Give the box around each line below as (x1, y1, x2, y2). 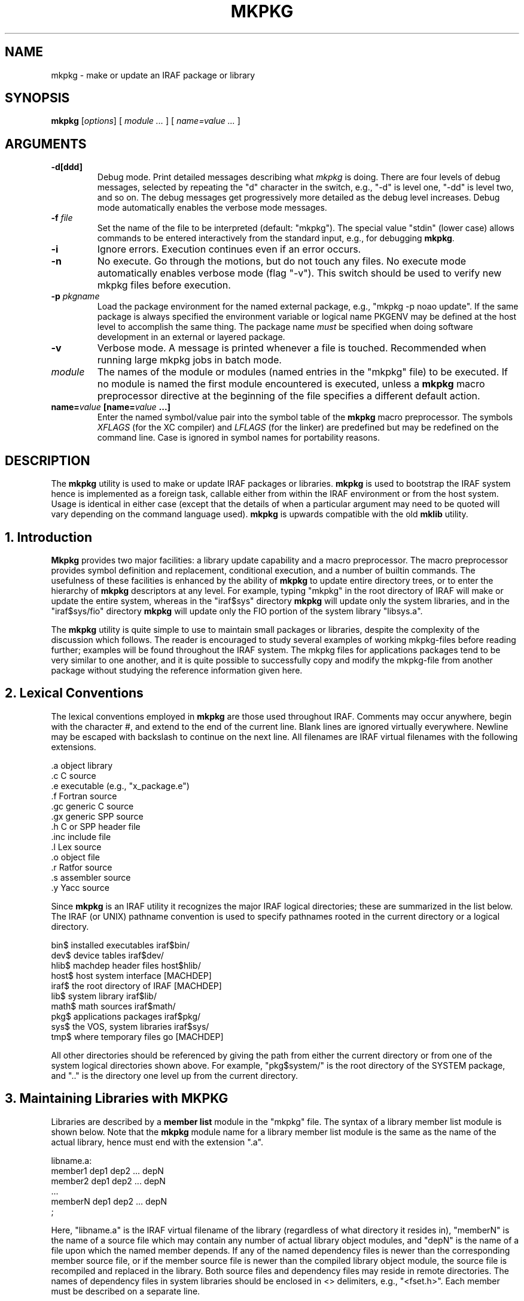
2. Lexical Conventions (5, 686, 144, 701)
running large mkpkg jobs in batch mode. (97, 354, 282, 366)
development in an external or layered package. (97, 332, 285, 342)
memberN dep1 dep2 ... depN (51, 1196, 167, 1206)
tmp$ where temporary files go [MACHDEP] (51, 1031, 224, 1042)
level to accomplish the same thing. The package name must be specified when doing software (97, 322, 473, 332)
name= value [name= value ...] (51, 402, 170, 413)
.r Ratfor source (51, 862, 112, 872)
